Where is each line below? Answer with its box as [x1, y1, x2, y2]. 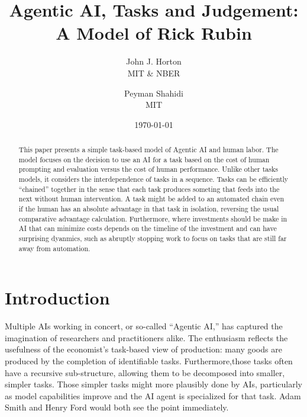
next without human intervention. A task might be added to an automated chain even [18, 194, 285, 204]
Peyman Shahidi [124, 86, 183, 99]
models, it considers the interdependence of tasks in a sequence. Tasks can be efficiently [18, 174, 289, 184]
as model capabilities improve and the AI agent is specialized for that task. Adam [5, 389, 301, 402]
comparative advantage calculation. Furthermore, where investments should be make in [18, 213, 287, 223]
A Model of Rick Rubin [56, 21, 252, 45]
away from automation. [18, 243, 91, 253]
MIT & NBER [127, 66, 180, 79]
